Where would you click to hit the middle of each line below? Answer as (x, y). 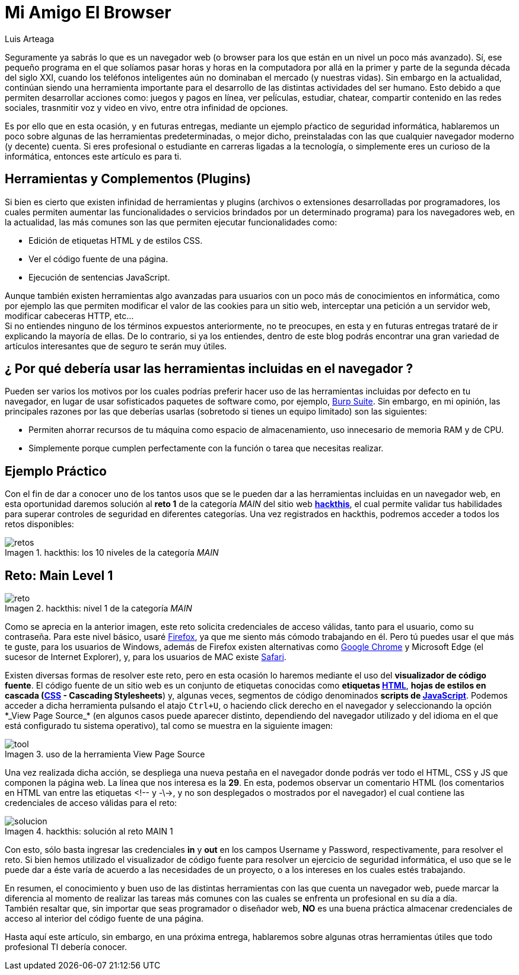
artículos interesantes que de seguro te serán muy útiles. (116, 346)
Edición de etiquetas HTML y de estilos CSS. (116, 240)
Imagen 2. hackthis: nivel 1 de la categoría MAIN (98, 608)
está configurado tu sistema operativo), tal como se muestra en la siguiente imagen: (169, 726)
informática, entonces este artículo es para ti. (93, 156)
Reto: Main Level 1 (59, 575)
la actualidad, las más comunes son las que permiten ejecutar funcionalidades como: (171, 222)
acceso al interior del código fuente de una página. (104, 919)
